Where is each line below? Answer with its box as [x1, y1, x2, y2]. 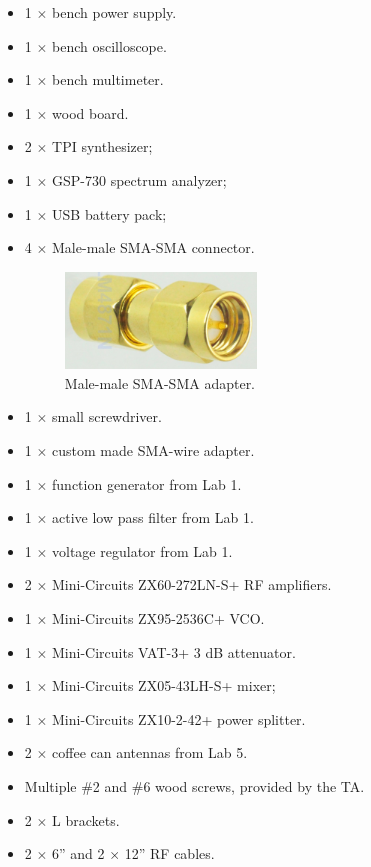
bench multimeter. [52, 69, 164, 90]
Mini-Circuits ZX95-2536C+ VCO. [52, 608, 265, 628]
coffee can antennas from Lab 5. [52, 742, 248, 763]
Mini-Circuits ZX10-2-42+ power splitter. [52, 708, 306, 729]
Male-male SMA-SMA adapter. [64, 372, 256, 393]
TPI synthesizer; [52, 136, 153, 157]
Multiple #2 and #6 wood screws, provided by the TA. [24, 775, 365, 796]
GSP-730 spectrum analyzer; [52, 169, 227, 190]
